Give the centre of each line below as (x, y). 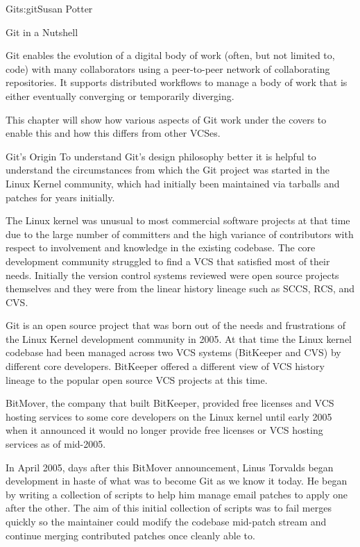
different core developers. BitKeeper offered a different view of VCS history (165, 366)
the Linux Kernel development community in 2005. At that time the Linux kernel (179, 338)
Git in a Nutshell (42, 32)
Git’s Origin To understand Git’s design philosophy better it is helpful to (161, 156)
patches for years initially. (60, 197)
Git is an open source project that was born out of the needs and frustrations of (175, 325)
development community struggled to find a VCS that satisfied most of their (168, 261)
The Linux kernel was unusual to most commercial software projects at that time (178, 220)
